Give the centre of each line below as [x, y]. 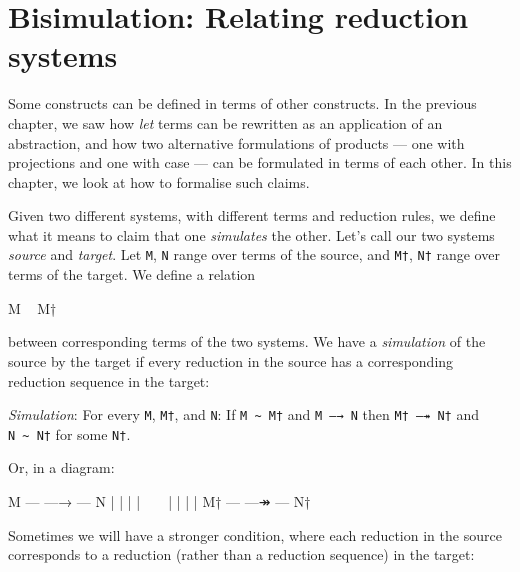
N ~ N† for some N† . [69, 433]
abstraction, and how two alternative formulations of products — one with [236, 142]
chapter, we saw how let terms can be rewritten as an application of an [225, 122]
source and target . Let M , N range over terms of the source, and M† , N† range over [254, 254]
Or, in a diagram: [61, 467]
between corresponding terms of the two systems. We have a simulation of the [247, 341]
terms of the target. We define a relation [132, 274]
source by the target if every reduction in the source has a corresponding [231, 360]
